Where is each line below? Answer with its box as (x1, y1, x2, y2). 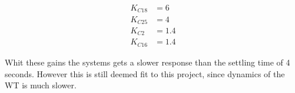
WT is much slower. (5, 79, 77, 91)
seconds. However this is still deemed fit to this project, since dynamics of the (5, 67, 285, 80)
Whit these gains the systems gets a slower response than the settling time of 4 (5, 56, 290, 68)
